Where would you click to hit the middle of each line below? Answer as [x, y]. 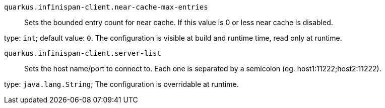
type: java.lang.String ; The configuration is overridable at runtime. [121, 84]
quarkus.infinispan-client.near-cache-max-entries [106, 7]
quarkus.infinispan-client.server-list [83, 53]
